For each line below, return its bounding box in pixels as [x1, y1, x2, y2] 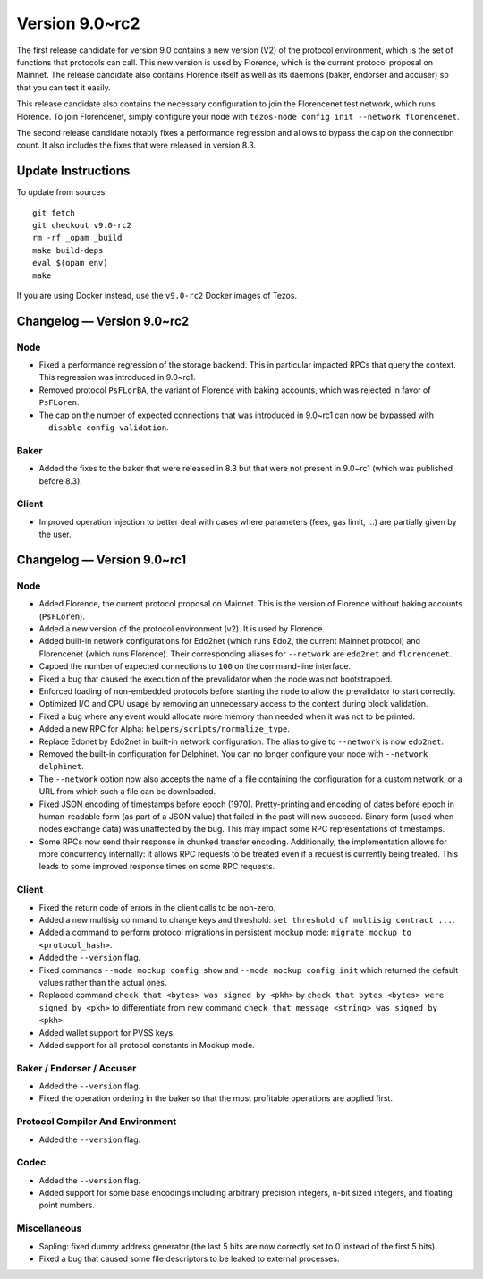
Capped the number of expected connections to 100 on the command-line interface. [38, 661, 352, 672]
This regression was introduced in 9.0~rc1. [38, 372, 196, 383]
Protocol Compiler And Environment [16, 1115, 177, 1128]
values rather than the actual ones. [38, 977, 167, 987]
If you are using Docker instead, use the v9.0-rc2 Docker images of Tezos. [16, 290, 298, 301]
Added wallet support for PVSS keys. [38, 1027, 175, 1038]
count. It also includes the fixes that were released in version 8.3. [16, 140, 257, 151]
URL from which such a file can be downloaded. [38, 786, 216, 797]
